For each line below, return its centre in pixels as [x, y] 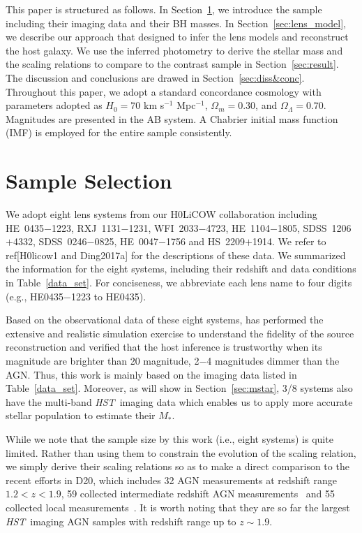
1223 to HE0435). [108, 296]
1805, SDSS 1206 [314, 227]
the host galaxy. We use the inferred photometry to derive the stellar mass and [174, 50]
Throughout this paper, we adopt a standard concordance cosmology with [164, 91]
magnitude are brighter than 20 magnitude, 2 [103, 360]
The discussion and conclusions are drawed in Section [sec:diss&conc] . [155, 77]
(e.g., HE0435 [35, 296]
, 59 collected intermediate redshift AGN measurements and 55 [198, 494]
